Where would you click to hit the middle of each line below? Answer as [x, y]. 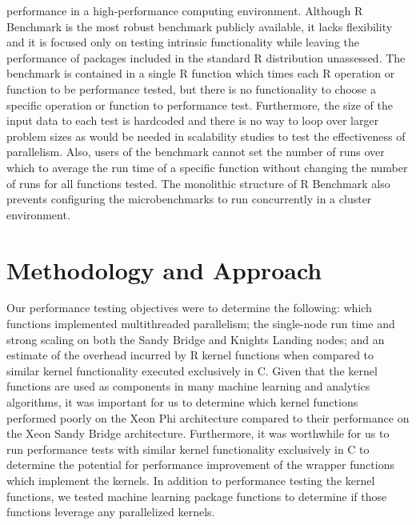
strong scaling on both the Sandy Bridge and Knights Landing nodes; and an [196, 339]
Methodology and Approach [164, 269]
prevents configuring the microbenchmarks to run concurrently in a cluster [189, 199]
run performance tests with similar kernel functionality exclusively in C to [188, 449]
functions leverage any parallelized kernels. [111, 512]
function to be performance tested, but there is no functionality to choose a [191, 88]
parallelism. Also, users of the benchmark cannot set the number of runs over [196, 152]
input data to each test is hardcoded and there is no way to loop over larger [193, 120]
